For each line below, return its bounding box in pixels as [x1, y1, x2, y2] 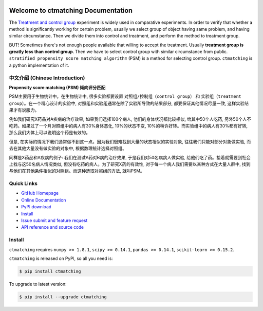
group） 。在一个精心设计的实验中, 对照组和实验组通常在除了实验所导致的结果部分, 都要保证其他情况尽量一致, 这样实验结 [9, 100, 249, 106]
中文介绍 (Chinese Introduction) [9, 74, 85, 81]
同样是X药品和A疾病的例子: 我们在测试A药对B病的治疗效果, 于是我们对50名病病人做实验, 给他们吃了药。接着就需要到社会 [9, 154, 251, 160]
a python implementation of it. [9, 62, 69, 68]
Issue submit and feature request [21, 218, 88, 223]
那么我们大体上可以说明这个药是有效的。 [9, 129, 90, 136]
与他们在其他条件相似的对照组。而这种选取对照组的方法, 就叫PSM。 [9, 168, 145, 174]
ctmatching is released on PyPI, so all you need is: [9, 256, 113, 261]
